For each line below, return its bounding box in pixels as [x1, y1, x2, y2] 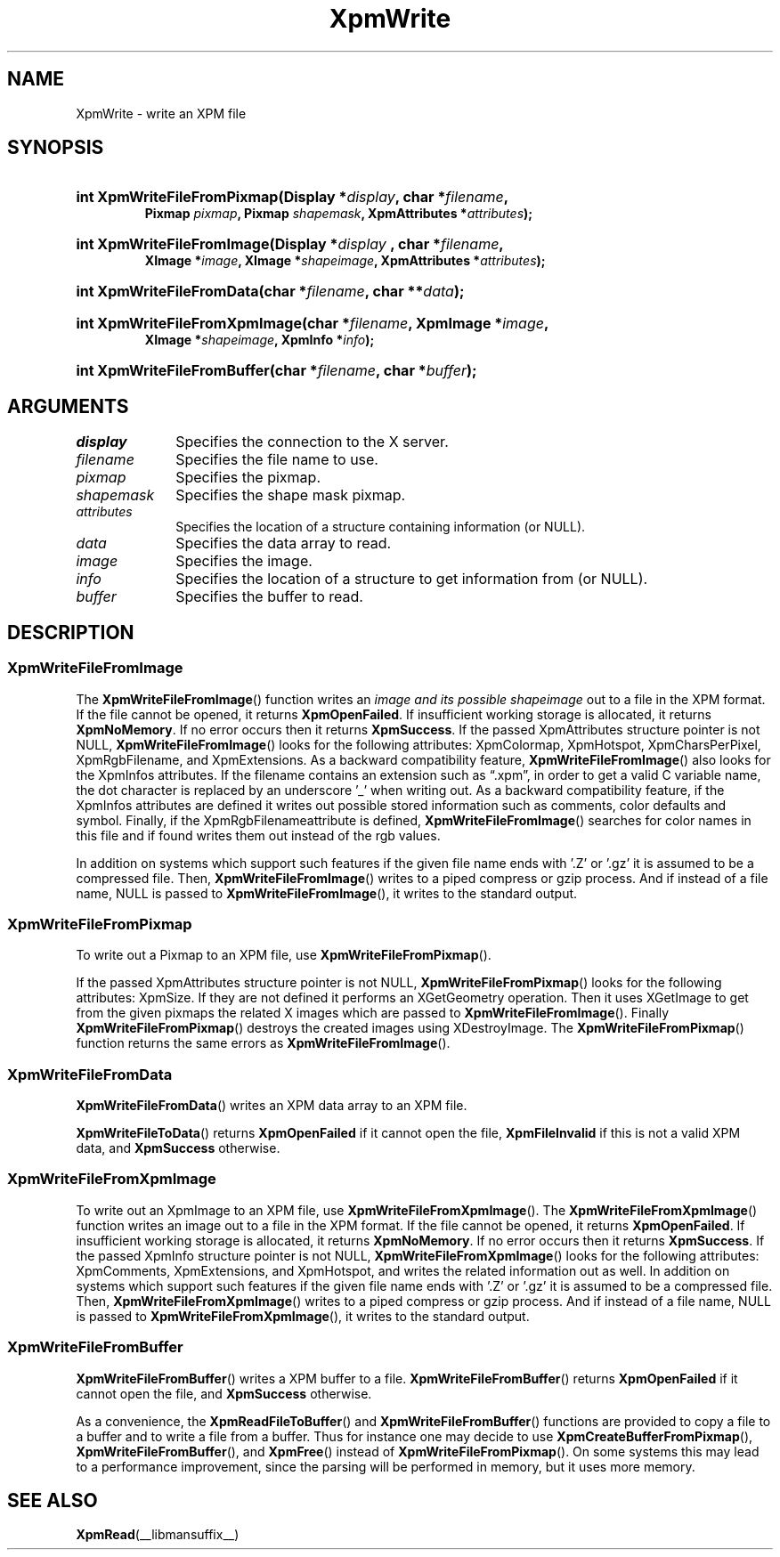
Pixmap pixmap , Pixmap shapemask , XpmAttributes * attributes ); [144, 206, 533, 222]
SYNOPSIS [7, 136, 104, 159]
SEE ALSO [7, 1488, 98, 1512]
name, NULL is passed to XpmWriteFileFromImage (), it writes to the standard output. [76, 885, 578, 901]
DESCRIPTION [7, 620, 134, 644]
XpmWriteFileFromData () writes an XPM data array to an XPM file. [76, 1098, 467, 1113]
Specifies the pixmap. [175, 468, 321, 487]
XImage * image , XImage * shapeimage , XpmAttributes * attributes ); [144, 253, 546, 269]
